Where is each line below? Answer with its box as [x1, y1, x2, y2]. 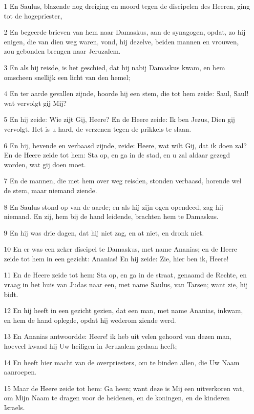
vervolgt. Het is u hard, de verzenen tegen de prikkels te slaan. [4, 123, 191, 134]
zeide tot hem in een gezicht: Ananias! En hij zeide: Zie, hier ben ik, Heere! [4, 253, 229, 263]
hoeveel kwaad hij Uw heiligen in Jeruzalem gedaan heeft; [4, 341, 177, 351]
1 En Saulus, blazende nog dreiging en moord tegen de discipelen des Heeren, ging [4, 1, 250, 11]
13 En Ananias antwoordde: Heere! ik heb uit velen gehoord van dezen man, [4, 331, 232, 341]
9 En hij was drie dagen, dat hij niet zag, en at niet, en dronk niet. [4, 227, 204, 237]
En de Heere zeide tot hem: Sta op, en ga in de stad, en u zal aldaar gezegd [4, 150, 230, 160]
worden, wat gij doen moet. [4, 159, 86, 169]
